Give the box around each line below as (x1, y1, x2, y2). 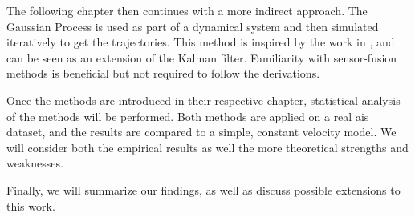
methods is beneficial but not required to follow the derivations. (6, 65, 320, 82)
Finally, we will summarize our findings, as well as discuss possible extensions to (6, 181, 401, 198)
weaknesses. (6, 155, 63, 171)
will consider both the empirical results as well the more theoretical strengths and (6, 139, 409, 155)
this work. (6, 197, 55, 214)
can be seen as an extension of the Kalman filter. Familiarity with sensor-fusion (6, 49, 397, 66)
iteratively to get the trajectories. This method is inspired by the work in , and (6, 34, 395, 50)
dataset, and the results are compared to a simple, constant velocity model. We (6, 123, 397, 140)
